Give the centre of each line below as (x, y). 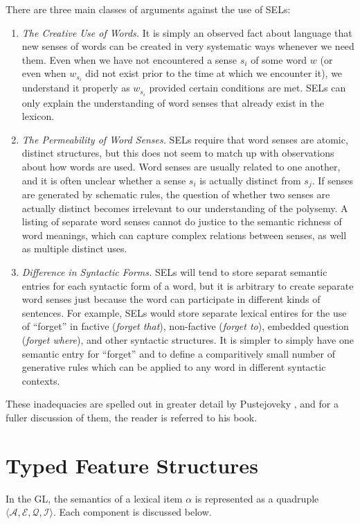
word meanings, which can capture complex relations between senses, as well (184, 235)
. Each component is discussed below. (132, 512)
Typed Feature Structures (132, 465)
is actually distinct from (250, 180)
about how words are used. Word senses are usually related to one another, (181, 166)
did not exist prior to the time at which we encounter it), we (214, 73)
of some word (279, 59)
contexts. (41, 380)
